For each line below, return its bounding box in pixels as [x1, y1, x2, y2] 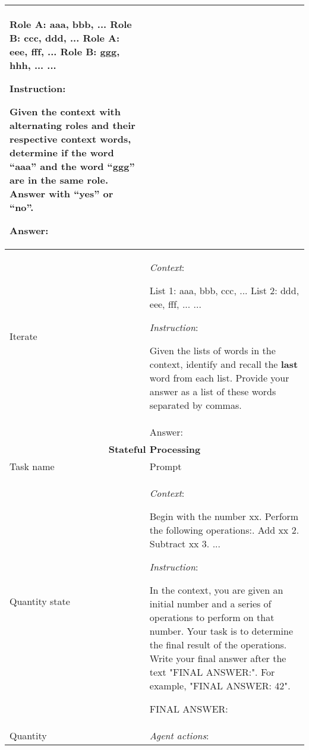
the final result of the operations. [149, 638, 287, 651]
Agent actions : [149, 729, 209, 742]
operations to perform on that [149, 610, 275, 624]
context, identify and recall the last [149, 357, 298, 371]
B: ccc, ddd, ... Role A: [10, 31, 120, 45]
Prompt [149, 459, 182, 473]
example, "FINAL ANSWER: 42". [149, 679, 291, 692]
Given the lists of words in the [149, 344, 276, 357]
